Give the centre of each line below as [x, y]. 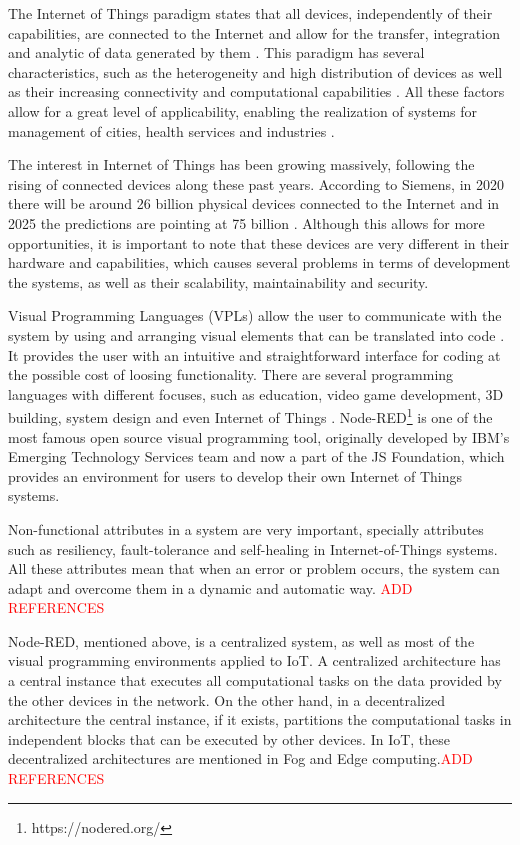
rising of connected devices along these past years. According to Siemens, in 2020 [256, 183]
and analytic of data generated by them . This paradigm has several [216, 52]
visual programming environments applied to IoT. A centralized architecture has [254, 660]
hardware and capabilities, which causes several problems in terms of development [259, 262]
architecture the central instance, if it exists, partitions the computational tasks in [260, 719]
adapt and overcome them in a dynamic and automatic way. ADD [210, 587]
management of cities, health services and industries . [171, 130]
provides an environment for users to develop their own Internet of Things [235, 475]
